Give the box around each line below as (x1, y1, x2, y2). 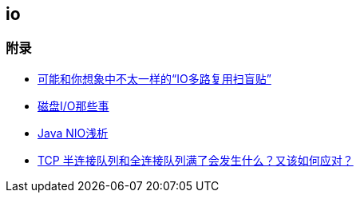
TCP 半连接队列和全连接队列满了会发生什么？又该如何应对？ (38, 153, 354, 167)
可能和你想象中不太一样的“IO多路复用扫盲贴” (38, 71, 271, 86)
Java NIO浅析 (38, 125, 109, 140)
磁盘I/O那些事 (38, 98, 109, 113)
